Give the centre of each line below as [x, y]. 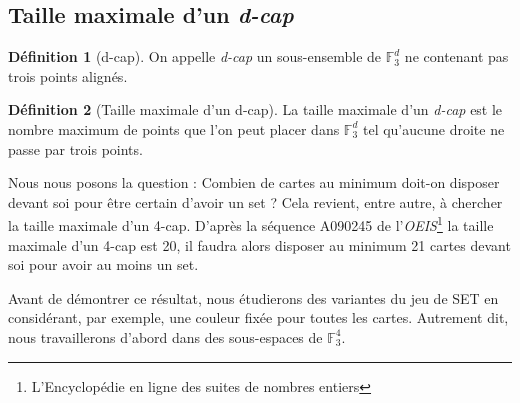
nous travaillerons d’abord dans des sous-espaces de [165, 336]
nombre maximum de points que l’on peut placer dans [174, 128]
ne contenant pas [456, 56]
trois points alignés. [68, 75]
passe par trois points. [75, 148]
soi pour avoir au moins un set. [103, 264]
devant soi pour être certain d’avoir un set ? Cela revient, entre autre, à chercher [255, 201]
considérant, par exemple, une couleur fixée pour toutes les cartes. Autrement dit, [258, 317]
